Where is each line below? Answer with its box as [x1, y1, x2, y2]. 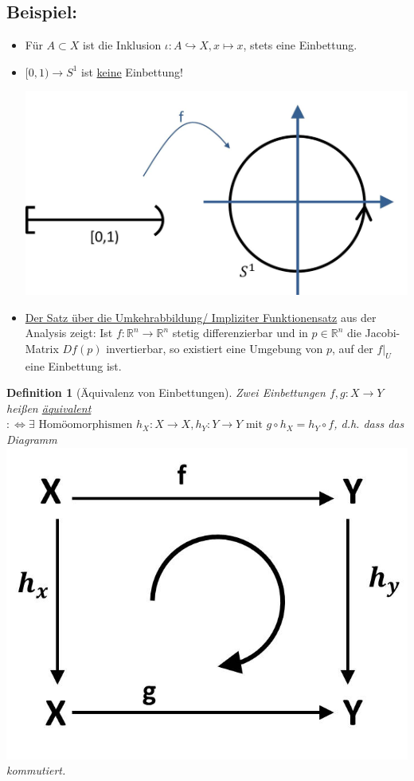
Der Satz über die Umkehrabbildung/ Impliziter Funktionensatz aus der [25, 308, 377, 325]
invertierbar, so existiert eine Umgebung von [106, 339, 323, 356]
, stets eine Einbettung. [243, 37, 357, 53]
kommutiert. [6, 762, 66, 779]
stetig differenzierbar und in [172, 324, 308, 341]
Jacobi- [365, 324, 400, 341]
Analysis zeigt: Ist [25, 324, 113, 341]
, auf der [332, 339, 373, 356]
